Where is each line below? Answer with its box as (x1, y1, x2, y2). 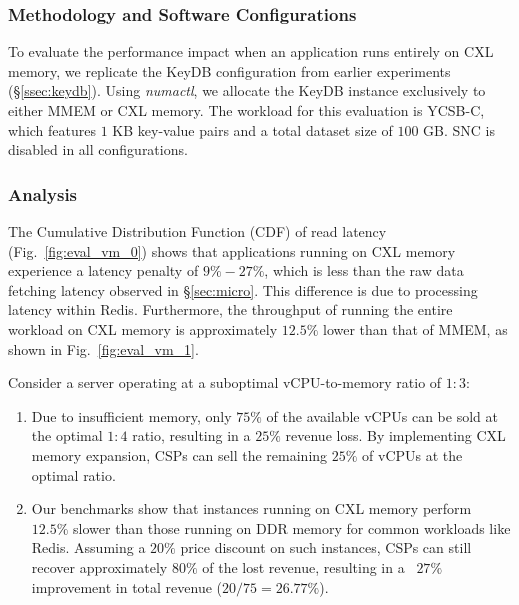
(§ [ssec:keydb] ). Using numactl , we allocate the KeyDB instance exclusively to (8, 80, 486, 101)
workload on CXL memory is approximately (8, 318, 278, 339)
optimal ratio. (31, 464, 116, 485)
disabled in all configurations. (8, 139, 188, 160)
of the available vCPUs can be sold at (266, 405, 498, 426)
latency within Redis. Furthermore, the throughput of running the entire (8, 299, 453, 320)
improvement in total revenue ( (31, 576, 223, 597)
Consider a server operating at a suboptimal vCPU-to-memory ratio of (8, 372, 442, 393)
